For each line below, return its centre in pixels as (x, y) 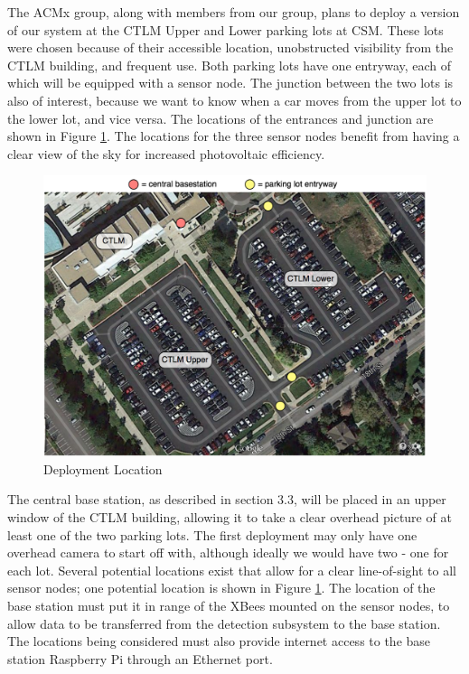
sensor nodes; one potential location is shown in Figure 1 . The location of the (221, 588)
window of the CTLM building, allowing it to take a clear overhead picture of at (230, 517)
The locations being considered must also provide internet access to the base (219, 641)
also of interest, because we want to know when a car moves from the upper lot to (234, 100)
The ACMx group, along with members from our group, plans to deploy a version (234, 12)
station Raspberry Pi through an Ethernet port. (140, 658)
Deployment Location (103, 468)
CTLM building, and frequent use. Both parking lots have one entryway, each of (230, 65)
